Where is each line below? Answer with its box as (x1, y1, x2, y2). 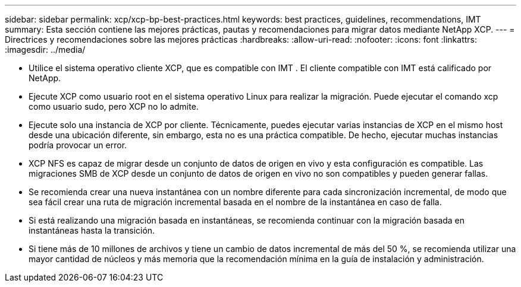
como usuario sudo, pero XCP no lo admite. (29, 101, 199, 111)
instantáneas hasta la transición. (29, 225, 155, 235)
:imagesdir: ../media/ (5, 44, 86, 55)
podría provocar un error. (29, 140, 127, 150)
